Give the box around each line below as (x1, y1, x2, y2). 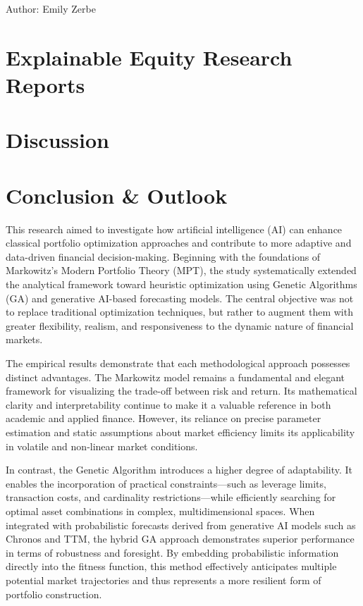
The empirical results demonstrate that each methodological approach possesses (6, 356, 350, 370)
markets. (6, 332, 43, 347)
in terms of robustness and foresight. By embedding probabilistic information (6, 545, 339, 559)
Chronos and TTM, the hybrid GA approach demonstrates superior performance (6, 531, 355, 546)
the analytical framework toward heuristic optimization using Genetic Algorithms (6, 277, 357, 292)
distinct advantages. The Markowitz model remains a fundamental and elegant (6, 369, 345, 384)
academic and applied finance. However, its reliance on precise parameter (6, 411, 321, 426)
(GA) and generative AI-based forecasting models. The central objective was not (6, 290, 354, 305)
